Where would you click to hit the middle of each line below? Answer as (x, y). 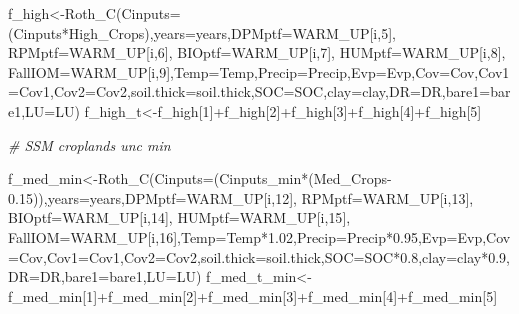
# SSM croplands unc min (89, 144)
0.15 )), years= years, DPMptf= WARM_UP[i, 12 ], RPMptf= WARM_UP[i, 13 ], (241, 197)
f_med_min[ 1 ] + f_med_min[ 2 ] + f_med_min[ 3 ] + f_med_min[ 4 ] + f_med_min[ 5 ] (253, 295)
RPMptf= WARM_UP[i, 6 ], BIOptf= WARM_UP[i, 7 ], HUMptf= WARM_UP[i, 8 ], (257, 52)
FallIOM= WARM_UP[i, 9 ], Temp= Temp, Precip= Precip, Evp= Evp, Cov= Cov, (243, 71)
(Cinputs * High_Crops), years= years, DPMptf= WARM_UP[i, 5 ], (202, 32)
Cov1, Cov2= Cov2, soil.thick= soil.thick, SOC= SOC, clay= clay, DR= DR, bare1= (254, 91)
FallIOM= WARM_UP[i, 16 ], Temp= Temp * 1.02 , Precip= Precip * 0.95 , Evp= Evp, (247, 236)
